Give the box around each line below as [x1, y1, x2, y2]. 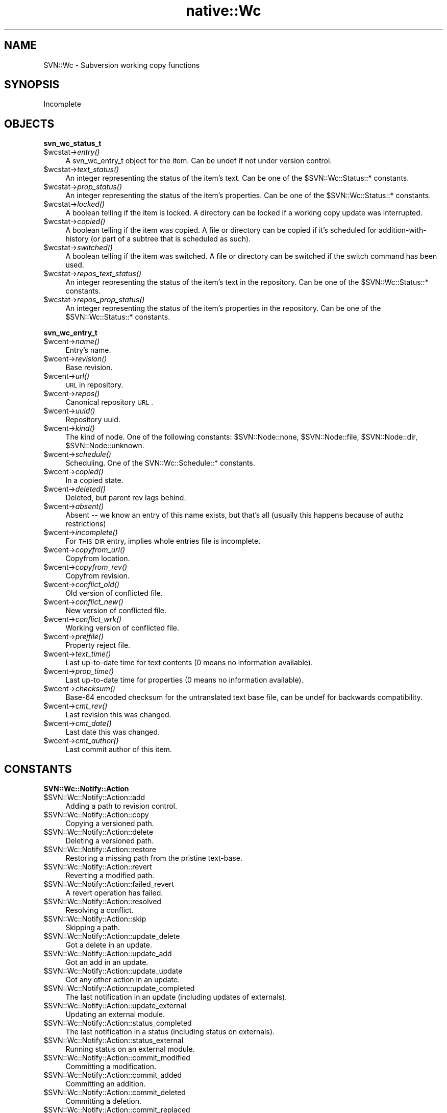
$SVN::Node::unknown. [65, 441, 144, 450]
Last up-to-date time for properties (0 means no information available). [65, 675, 304, 685]
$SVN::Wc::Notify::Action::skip [43, 914, 146, 924]
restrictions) [65, 519, 106, 528]
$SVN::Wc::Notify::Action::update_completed [43, 984, 195, 993]
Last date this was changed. [65, 728, 160, 737]
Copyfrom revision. [65, 571, 130, 580]
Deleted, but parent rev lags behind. [65, 493, 186, 502]
